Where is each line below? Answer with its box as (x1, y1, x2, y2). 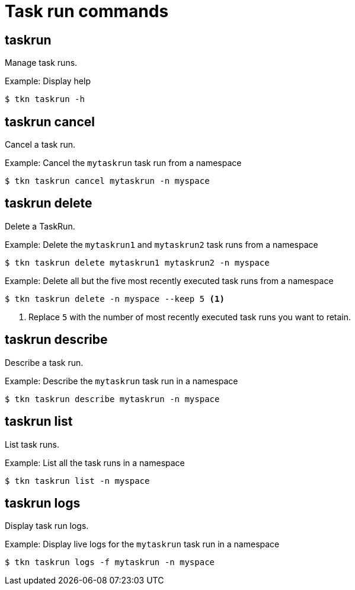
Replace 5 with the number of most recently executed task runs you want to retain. (28, 311, 351, 322)
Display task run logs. (5, 521, 89, 531)
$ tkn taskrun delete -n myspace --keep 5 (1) (5, 294, 225, 304)
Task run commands (5, 1, 169, 21)
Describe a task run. (5, 357, 84, 368)
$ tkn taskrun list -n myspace (5, 476, 150, 486)
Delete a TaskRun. (5, 221, 75, 231)
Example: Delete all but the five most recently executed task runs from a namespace (5, 275, 334, 286)
